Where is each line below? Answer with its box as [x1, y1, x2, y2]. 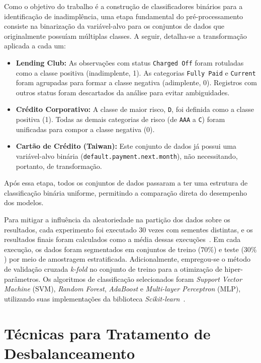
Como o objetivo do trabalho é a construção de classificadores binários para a [4, 1, 243, 11]
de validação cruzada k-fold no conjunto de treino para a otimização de [4, 263, 222, 274]
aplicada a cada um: [4, 40, 66, 51]
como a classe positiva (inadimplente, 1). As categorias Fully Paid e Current [16, 67, 256, 78]
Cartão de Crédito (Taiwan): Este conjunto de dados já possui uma [16, 141, 236, 151]
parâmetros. [4, 273, 41, 284]
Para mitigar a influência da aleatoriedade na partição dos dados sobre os [4, 214, 230, 224]
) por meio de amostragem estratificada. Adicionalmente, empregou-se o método [4, 254, 250, 264]
